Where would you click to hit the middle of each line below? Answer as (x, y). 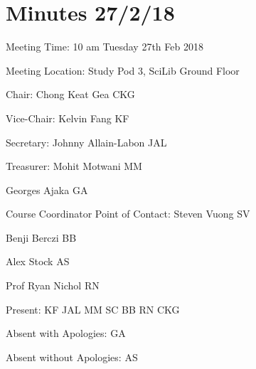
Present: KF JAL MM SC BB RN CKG (93, 309)
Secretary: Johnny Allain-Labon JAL (86, 142)
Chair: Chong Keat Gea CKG (70, 94)
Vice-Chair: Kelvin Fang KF (68, 118)
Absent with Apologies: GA (66, 333)
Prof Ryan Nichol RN (53, 285)
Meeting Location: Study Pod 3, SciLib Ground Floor (123, 70)
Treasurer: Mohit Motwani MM (74, 166)
